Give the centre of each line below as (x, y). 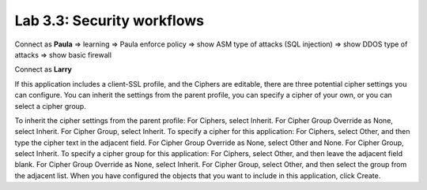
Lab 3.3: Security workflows (110, 20)
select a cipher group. (50, 106)
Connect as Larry (43, 69)
